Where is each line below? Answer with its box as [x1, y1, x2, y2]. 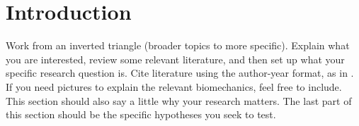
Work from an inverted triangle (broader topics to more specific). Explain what [6, 38, 350, 53]
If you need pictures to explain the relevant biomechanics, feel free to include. [6, 79, 342, 94]
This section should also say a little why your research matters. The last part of [6, 93, 352, 108]
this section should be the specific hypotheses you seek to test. [6, 107, 276, 122]
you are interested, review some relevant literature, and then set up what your [6, 51, 345, 66]
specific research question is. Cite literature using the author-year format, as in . [6, 65, 354, 80]
